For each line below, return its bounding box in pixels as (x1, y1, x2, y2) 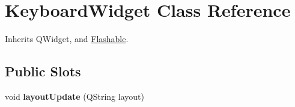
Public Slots (5, 62, 81, 81)
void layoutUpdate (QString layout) (5, 90, 144, 102)
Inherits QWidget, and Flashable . (5, 32, 129, 45)
